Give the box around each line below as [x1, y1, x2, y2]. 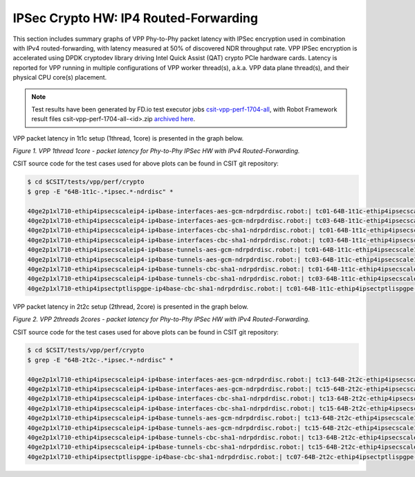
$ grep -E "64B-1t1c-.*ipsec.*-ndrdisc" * [27, 188, 174, 195]
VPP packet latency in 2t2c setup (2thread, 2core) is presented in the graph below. [12, 302, 249, 311]
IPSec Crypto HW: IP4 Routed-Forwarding [12, 10, 259, 26]
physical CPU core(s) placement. [12, 73, 107, 82]
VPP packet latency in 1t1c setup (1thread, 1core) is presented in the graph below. [12, 134, 244, 142]
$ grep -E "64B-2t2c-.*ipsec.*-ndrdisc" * [27, 356, 174, 363]
